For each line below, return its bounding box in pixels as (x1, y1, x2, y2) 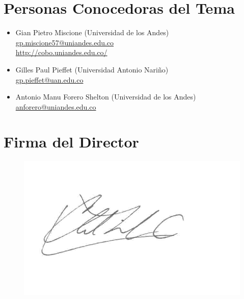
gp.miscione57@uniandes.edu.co (15, 37, 114, 47)
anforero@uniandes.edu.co (15, 101, 96, 112)
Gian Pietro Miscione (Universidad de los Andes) (15, 27, 169, 38)
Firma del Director (4, 131, 139, 152)
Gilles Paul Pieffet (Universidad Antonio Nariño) (15, 64, 169, 74)
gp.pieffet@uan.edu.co (15, 74, 84, 85)
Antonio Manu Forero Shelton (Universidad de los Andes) (15, 91, 196, 102)
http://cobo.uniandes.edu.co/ (15, 47, 107, 58)
